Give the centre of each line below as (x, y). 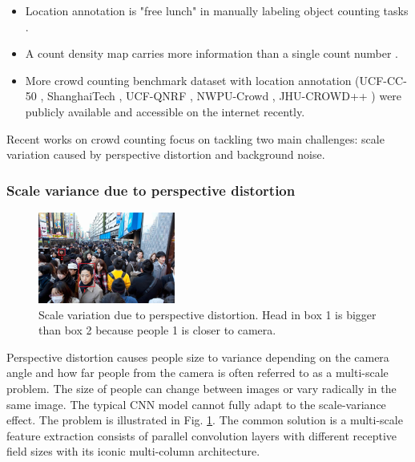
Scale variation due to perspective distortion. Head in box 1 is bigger (207, 314)
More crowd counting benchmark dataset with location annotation (188, 80)
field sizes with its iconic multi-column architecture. (133, 451)
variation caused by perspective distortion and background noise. (166, 154)
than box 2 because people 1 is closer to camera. (157, 330)
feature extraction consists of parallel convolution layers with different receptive (202, 435)
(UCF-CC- (381, 80)
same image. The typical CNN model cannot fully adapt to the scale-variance (196, 404)
